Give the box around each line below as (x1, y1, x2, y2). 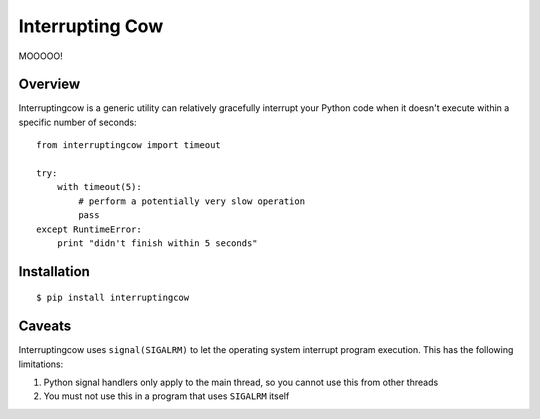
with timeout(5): (56, 181, 142, 193)
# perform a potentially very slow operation (78, 195, 305, 207)
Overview (18, 76, 81, 93)
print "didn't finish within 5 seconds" (56, 237, 259, 249)
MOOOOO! (18, 50, 64, 62)
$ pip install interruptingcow (36, 292, 190, 304)
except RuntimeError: (36, 223, 142, 235)
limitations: (18, 358, 64, 370)
